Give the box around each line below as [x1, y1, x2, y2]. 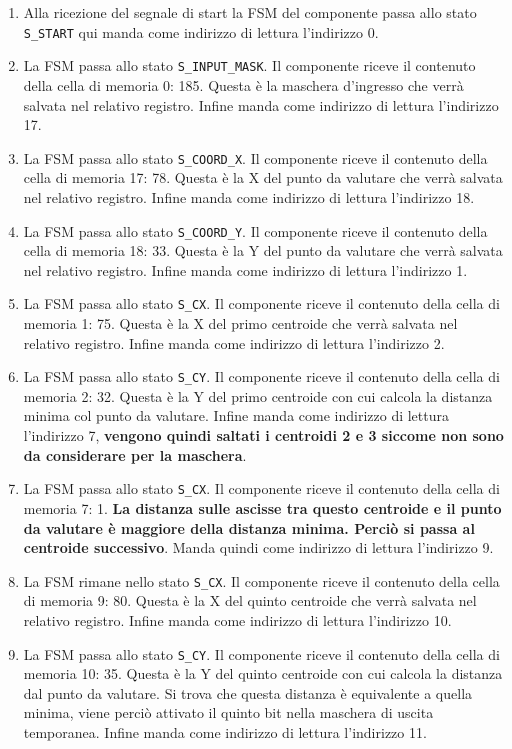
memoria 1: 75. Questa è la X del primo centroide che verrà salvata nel [23, 313, 458, 334]
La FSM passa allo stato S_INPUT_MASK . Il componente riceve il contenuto [23, 55, 476, 76]
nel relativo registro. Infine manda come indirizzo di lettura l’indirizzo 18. [23, 186, 475, 207]
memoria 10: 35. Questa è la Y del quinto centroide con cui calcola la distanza [23, 663, 503, 684]
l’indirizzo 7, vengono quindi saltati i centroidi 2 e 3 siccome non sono [23, 425, 504, 446]
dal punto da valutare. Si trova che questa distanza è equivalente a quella [23, 682, 473, 703]
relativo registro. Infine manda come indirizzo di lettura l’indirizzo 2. [23, 332, 445, 353]
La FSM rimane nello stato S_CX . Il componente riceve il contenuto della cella [23, 570, 500, 591]
